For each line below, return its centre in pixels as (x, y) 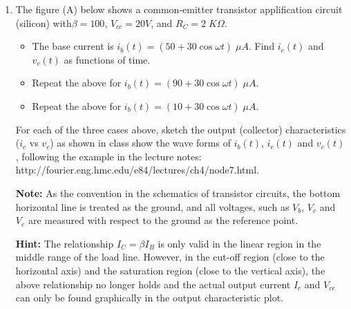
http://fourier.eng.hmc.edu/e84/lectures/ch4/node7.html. (137, 170)
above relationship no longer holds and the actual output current (153, 284)
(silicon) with (44, 22)
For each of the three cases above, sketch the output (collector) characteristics (181, 129)
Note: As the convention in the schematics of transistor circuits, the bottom (178, 193)
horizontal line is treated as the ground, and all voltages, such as (152, 206)
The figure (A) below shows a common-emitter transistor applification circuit (179, 9)
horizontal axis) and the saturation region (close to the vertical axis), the (170, 270)
